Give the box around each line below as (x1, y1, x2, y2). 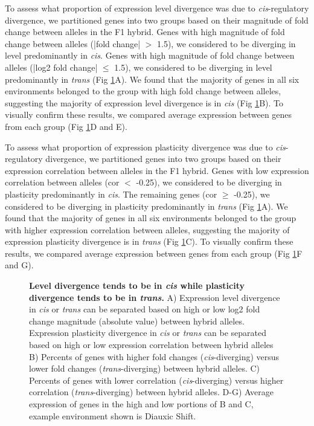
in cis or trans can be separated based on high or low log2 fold (29, 303, 260, 315)
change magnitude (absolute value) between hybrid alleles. (29, 314, 245, 327)
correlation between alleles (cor (5, 176, 120, 189)
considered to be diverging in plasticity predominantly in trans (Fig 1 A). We (5, 199, 288, 212)
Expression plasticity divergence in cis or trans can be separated (29, 326, 267, 339)
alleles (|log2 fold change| (5, 60, 98, 73)
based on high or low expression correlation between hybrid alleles (29, 338, 274, 351)
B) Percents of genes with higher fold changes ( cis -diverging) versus (29, 350, 280, 363)
